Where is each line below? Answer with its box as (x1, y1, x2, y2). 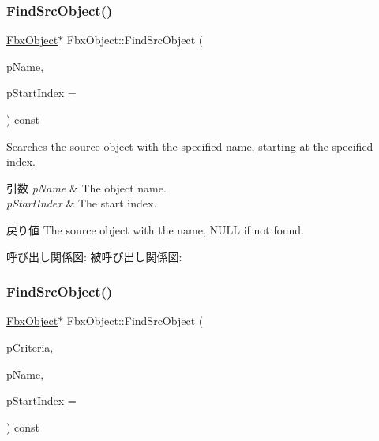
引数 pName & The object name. (6, 179, 167, 196)
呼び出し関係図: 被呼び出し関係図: (6, 248, 182, 264)
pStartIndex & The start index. (6, 195, 157, 211)
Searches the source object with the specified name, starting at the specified (6, 137, 373, 154)
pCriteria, (6, 338, 54, 355)
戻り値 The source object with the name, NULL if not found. (6, 221, 304, 237)
